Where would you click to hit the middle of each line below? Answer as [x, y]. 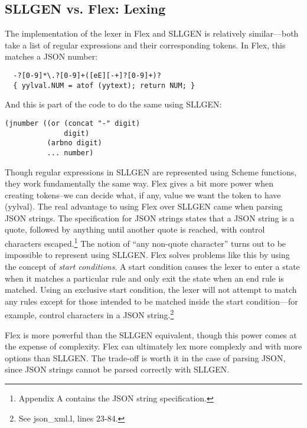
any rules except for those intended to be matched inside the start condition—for [151, 301]
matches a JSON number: [51, 56]
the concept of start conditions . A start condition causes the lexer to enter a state [152, 266]
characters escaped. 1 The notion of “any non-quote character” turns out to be [146, 242]
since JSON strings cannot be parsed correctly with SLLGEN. [117, 369]
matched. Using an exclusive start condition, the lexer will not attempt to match [151, 290]
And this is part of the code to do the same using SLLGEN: [113, 104]
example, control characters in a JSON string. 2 [89, 314]
